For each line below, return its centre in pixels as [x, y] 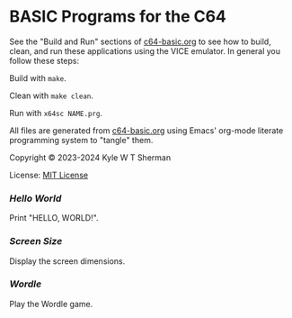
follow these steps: [44, 60]
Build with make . [38, 77]
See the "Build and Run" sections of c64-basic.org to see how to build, [140, 41]
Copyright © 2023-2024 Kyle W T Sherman [90, 157]
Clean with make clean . [52, 95]
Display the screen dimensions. [67, 261]
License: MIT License [49, 175]
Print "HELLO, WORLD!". [54, 218]
